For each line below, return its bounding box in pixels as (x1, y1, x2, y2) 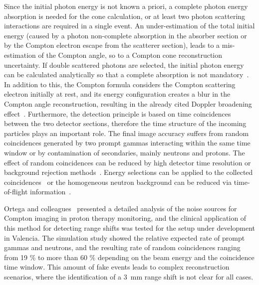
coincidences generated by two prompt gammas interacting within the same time (4, 138, 251, 148)
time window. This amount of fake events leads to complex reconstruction (4, 262, 230, 272)
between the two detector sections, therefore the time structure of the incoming (4, 118, 247, 129)
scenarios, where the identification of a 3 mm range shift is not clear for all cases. (4, 272, 254, 282)
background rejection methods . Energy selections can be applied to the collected (4, 167, 253, 177)
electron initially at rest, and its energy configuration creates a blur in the (4, 89, 231, 99)
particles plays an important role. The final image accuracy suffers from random (4, 128, 249, 138)
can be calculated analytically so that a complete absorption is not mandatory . (4, 69, 249, 80)
